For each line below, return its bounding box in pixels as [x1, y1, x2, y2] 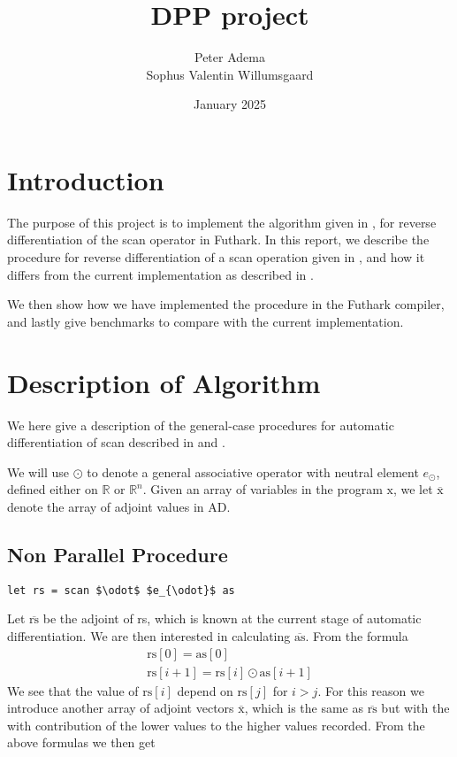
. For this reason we [317, 681, 424, 699]
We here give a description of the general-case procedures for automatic [7, 415, 394, 434]
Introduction [7, 161, 164, 197]
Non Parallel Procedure [7, 540, 228, 568]
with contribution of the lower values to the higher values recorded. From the [7, 715, 425, 734]
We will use [7, 462, 70, 481]
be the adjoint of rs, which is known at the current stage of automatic [42, 609, 422, 628]
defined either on [7, 480, 98, 498]
